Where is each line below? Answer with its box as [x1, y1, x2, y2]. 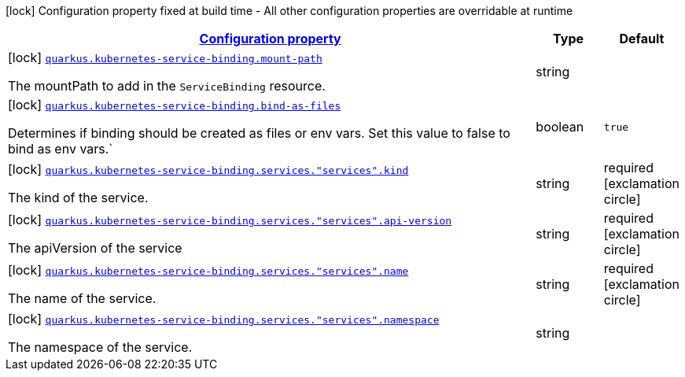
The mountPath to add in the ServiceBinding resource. [8, 78, 326, 94]
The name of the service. [8, 290, 157, 306]
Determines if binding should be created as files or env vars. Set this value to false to [8, 125, 510, 141]
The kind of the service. [8, 190, 149, 205]
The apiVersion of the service [8, 240, 182, 256]
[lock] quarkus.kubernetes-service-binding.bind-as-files [8, 97, 341, 113]
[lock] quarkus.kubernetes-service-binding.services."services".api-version [8, 212, 452, 227]
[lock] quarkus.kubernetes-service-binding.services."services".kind [8, 161, 409, 177]
